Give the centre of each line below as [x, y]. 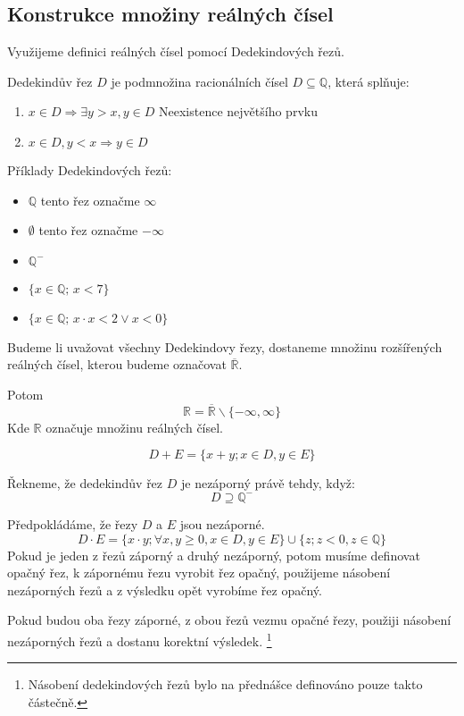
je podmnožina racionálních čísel [199, 81]
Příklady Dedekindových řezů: [90, 169]
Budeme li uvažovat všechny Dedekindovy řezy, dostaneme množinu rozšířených [225, 346]
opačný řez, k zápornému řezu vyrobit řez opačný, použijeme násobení [199, 573]
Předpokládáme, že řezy [73, 523]
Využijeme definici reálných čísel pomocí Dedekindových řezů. [176, 51]
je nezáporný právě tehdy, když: [268, 483]
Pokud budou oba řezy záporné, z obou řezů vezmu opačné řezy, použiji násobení [229, 620]
